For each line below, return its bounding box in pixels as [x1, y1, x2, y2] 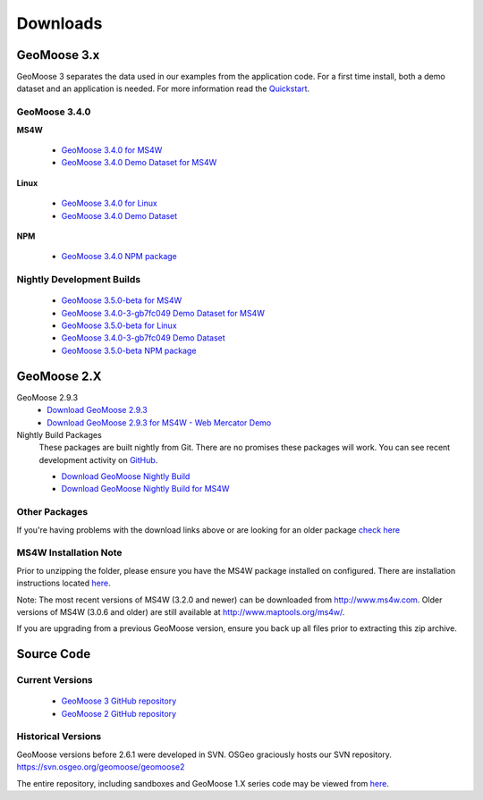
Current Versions [16, 674, 93, 686]
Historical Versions [16, 730, 102, 743]
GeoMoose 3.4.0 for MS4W [61, 144, 163, 156]
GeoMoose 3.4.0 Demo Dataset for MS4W [61, 157, 217, 168]
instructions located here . [16, 577, 111, 589]
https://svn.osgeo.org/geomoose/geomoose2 [16, 762, 185, 772]
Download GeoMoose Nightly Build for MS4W [61, 484, 230, 494]
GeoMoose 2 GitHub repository [61, 708, 177, 719]
